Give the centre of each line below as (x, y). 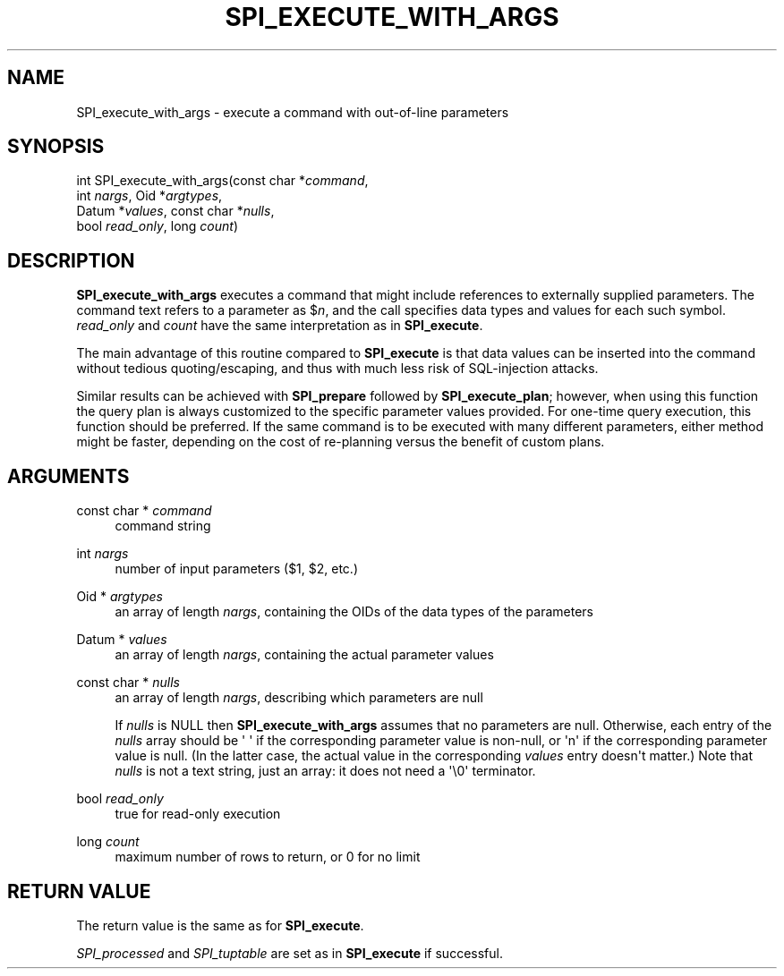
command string (163, 526)
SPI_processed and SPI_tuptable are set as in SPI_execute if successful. (290, 953)
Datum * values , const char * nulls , (175, 211)
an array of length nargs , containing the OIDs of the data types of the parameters (354, 612)
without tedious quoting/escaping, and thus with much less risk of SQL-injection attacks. (337, 369)
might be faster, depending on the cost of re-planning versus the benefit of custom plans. (341, 442)
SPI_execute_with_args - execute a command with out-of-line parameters (293, 112)
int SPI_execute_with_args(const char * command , (222, 181)
